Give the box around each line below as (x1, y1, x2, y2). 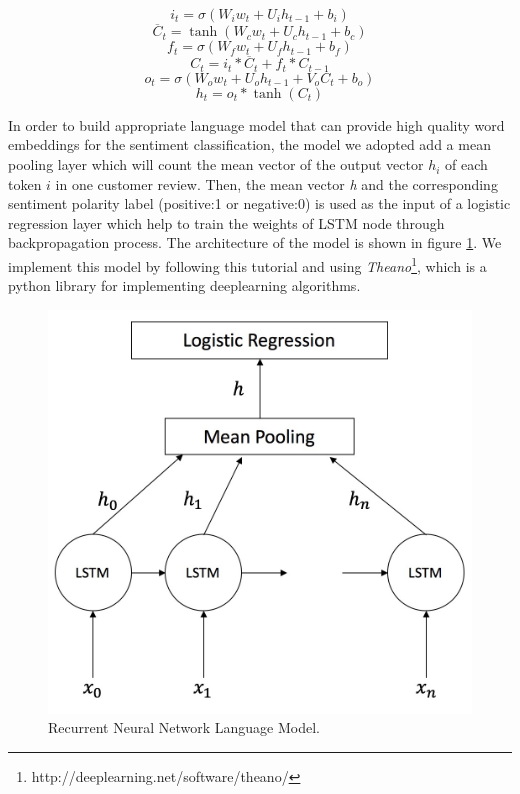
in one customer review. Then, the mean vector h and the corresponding (55, 173, 498, 194)
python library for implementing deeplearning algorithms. (8, 275, 361, 296)
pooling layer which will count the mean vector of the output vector (8, 154, 424, 175)
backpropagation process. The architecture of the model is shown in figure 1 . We (8, 232, 502, 253)
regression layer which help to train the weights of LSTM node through (8, 212, 445, 233)
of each (445, 154, 488, 175)
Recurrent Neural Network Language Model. (48, 717, 320, 738)
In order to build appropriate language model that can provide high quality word (8, 114, 505, 135)
